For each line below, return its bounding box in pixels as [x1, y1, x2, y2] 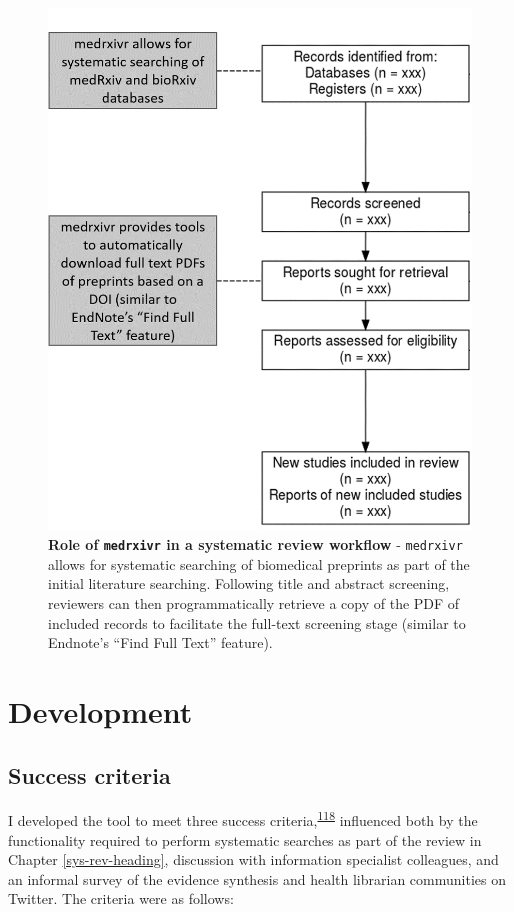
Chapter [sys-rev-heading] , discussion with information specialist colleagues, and [8, 849, 499, 870]
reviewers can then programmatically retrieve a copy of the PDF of [48, 593, 460, 614]
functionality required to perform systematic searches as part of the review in [8, 829, 482, 850]
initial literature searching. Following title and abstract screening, [48, 573, 450, 594]
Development [8, 691, 193, 732]
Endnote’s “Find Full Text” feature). [48, 632, 273, 653]
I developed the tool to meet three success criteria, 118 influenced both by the [8, 807, 478, 831]
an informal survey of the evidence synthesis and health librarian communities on [8, 868, 506, 889]
